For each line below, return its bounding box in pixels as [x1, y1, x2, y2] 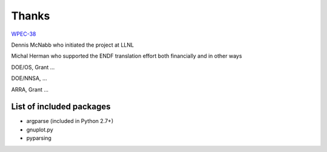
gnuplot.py [26, 126, 54, 133]
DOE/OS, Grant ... [11, 64, 55, 71]
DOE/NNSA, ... [11, 74, 48, 82]
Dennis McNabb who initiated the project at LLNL [11, 41, 134, 48]
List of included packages [11, 102, 111, 112]
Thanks [11, 9, 50, 22]
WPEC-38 [11, 30, 36, 38]
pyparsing [26, 134, 51, 142]
